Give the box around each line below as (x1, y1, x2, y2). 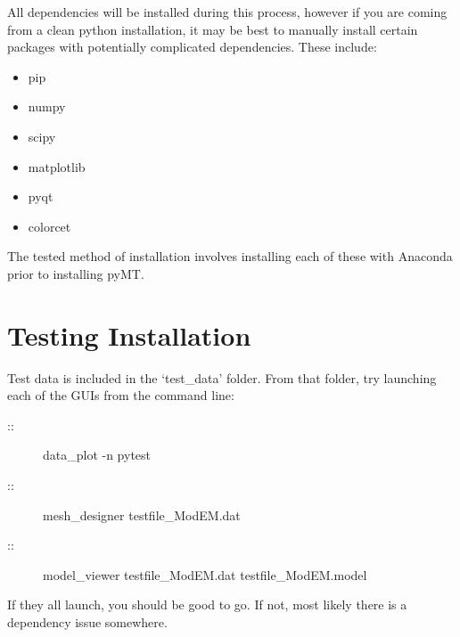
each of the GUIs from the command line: (7, 386, 234, 404)
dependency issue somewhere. (7, 613, 168, 631)
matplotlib (28, 157, 86, 176)
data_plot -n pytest (43, 445, 152, 464)
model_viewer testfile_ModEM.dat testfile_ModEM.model (43, 565, 367, 584)
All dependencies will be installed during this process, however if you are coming (7, 3, 448, 20)
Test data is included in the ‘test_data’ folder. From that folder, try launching (7, 368, 437, 387)
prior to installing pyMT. (7, 264, 144, 282)
